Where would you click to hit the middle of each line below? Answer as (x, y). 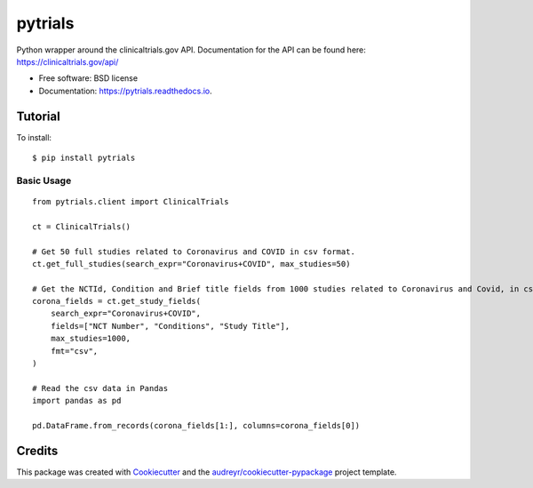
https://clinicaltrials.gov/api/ (68, 61)
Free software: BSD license (88, 78)
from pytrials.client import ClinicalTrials (131, 201)
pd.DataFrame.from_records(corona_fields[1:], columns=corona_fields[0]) (196, 425)
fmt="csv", (74, 351)
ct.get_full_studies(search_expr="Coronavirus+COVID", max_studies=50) (191, 264)
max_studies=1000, (91, 339)
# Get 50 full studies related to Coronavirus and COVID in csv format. (194, 252)
